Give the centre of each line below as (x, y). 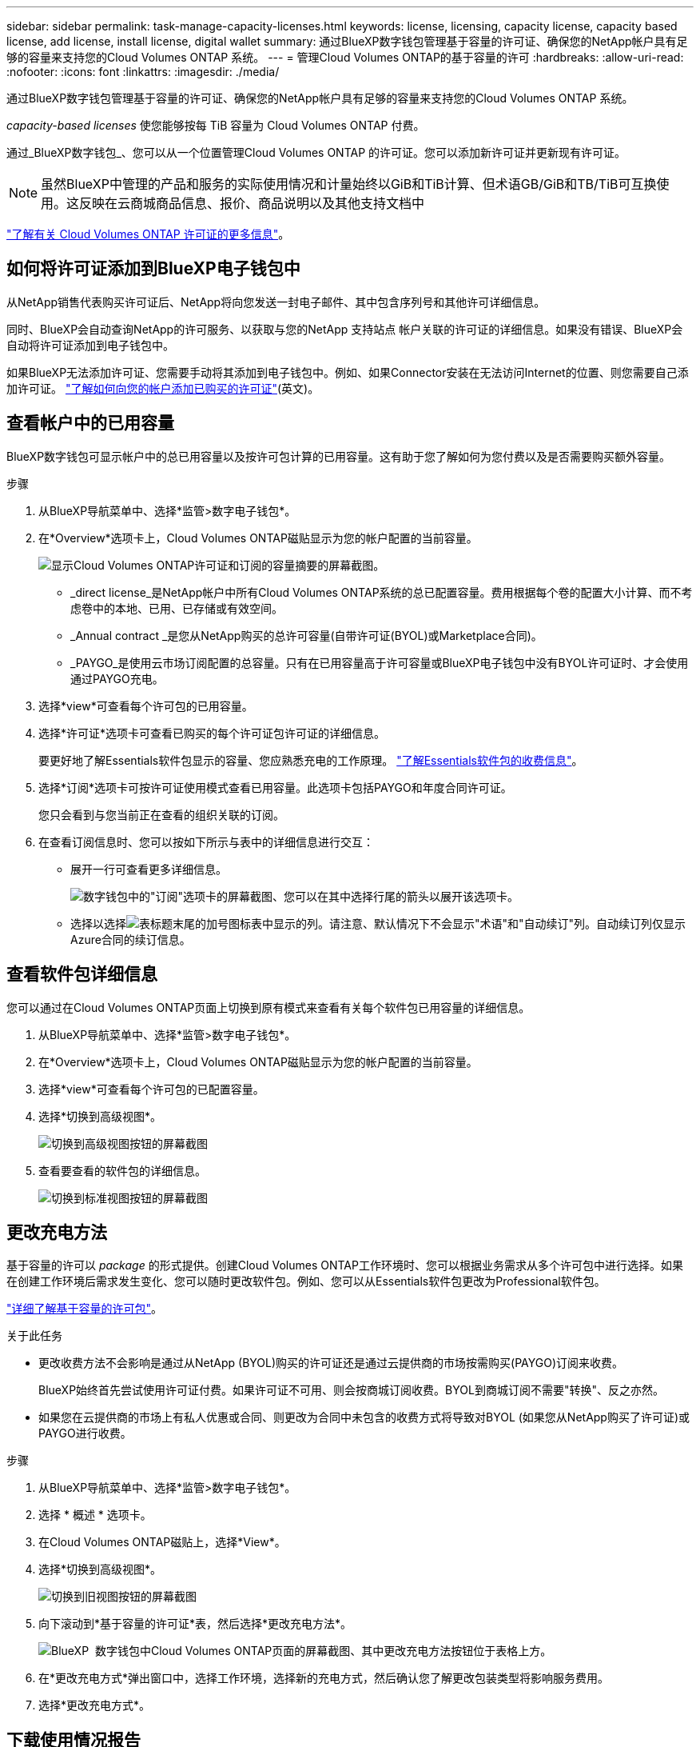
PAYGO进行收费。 (85, 1433)
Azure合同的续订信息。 (131, 939)
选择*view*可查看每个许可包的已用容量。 (146, 706)
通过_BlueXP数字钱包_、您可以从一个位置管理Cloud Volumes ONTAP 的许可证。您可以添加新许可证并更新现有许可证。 (316, 152)
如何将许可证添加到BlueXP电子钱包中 (153, 269)
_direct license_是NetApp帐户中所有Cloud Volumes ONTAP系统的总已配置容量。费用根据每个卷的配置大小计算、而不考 (382, 592)
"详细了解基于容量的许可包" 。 (85, 1309)
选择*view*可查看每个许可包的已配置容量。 (151, 1089)
